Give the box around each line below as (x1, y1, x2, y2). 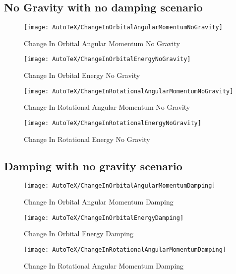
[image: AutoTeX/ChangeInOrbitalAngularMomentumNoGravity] (24, 24, 223, 31)
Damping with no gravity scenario (4, 158, 182, 173)
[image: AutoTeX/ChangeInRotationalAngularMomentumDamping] (24, 246, 227, 253)
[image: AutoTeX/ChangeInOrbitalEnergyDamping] (24, 214, 184, 221)
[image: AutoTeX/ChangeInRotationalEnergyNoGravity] (24, 119, 201, 127)
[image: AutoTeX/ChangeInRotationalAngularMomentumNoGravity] (24, 87, 234, 95)
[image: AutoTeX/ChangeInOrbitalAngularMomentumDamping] (24, 182, 216, 190)
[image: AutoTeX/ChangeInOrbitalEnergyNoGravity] (24, 56, 191, 63)
